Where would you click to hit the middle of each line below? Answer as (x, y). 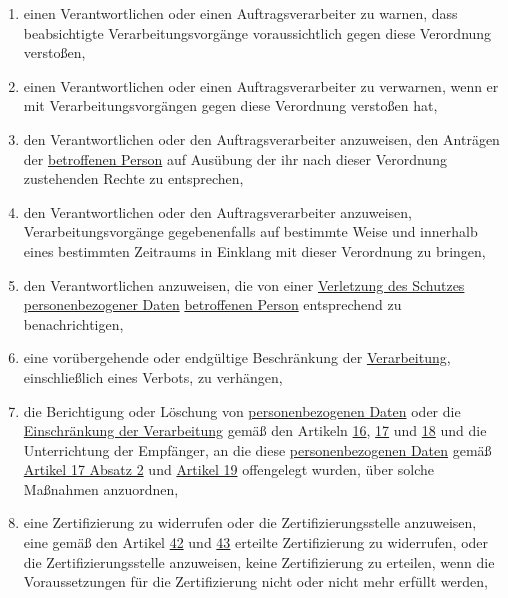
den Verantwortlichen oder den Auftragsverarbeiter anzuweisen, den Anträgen (261, 138)
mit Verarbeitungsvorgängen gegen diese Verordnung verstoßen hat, (230, 105)
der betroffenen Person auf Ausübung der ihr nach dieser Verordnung (235, 158)
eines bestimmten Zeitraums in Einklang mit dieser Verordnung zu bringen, (254, 250)
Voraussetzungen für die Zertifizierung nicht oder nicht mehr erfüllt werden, (255, 581)
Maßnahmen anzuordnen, (101, 488)
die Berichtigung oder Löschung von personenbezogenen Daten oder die (242, 410)
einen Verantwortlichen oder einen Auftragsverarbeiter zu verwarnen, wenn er (261, 85)
